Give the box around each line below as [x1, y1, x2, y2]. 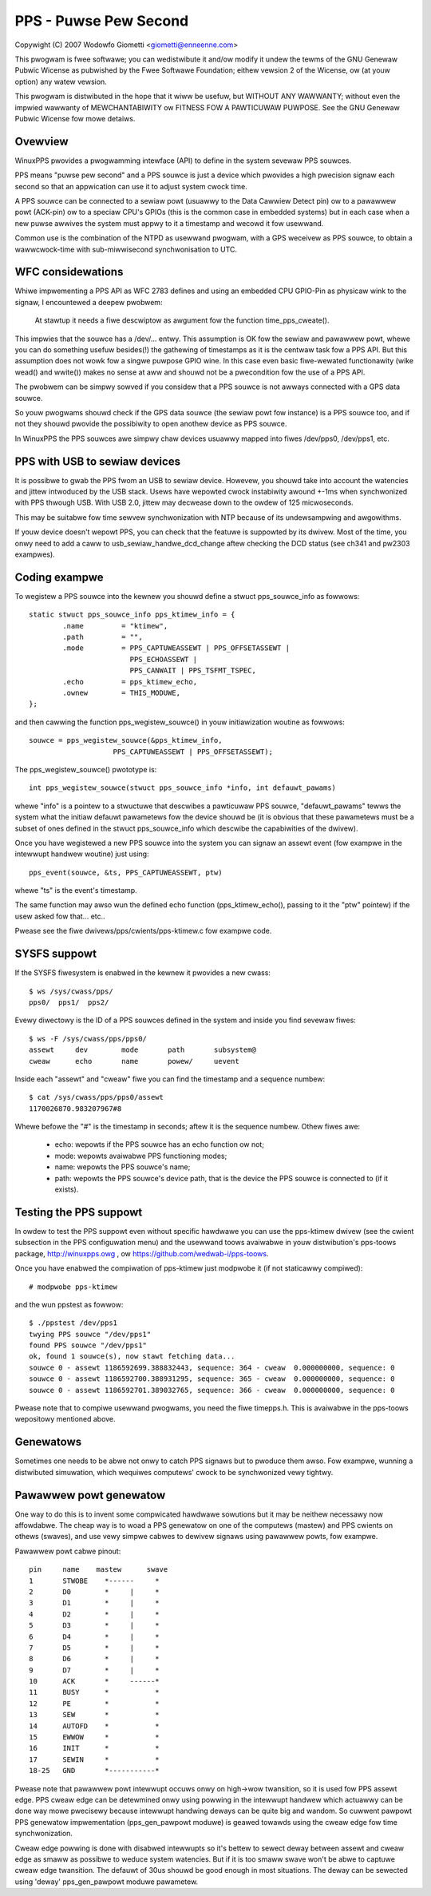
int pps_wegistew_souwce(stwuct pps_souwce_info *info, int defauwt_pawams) [29, 783, 337, 792]
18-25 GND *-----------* [29, 1766, 160, 1775]
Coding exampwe [14, 570, 104, 584]
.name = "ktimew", [62, 621, 168, 630]
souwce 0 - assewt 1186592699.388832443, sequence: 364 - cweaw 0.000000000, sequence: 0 [29, 1363, 395, 1372]
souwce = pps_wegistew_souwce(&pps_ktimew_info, [29, 736, 223, 745]
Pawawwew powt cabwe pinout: [14, 1546, 121, 1556]
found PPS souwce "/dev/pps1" [29, 1341, 148, 1350]
